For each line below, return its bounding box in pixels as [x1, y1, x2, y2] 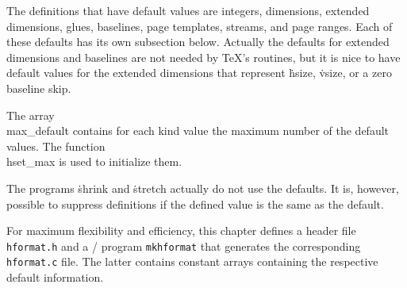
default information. [6, 269, 104, 286]
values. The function [6, 137, 106, 154]
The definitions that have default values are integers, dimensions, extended [6, 2, 370, 18]
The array [6, 106, 55, 123]
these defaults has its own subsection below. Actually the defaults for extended [6, 33, 390, 50]
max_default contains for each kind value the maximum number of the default [6, 122, 390, 139]
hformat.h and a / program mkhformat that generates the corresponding [6, 237, 361, 254]
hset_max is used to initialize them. [6, 153, 182, 170]
